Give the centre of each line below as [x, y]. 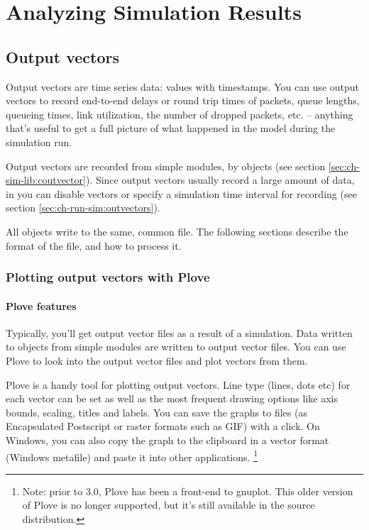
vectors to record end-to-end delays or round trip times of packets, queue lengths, [183, 100]
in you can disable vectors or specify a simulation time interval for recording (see [181, 193]
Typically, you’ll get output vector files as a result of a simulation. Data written [179, 332]
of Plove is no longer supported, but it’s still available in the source [169, 505]
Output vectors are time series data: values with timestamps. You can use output [183, 86]
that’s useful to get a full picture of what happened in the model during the [171, 128]
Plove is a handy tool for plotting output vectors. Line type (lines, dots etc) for [178, 384]
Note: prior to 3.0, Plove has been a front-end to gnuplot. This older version [188, 491]
